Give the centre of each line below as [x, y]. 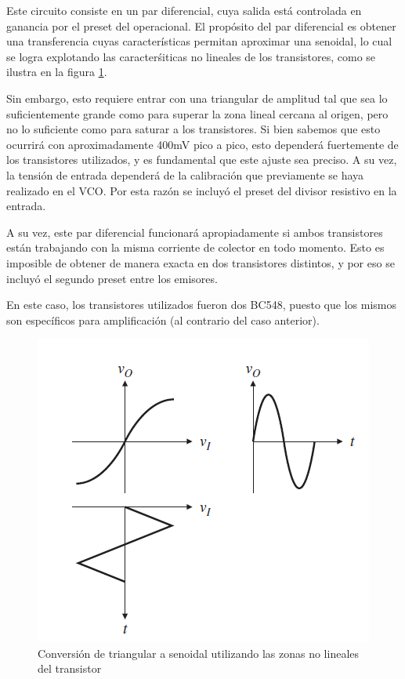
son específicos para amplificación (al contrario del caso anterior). [163, 320]
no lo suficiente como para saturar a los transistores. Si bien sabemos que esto [193, 129]
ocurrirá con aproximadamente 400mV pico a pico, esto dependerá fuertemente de [202, 144]
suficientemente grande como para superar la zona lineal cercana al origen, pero [197, 113]
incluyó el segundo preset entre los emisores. [112, 278]
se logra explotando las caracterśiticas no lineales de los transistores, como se [191, 56]
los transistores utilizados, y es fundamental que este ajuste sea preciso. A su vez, [202, 160]
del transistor [70, 668]
